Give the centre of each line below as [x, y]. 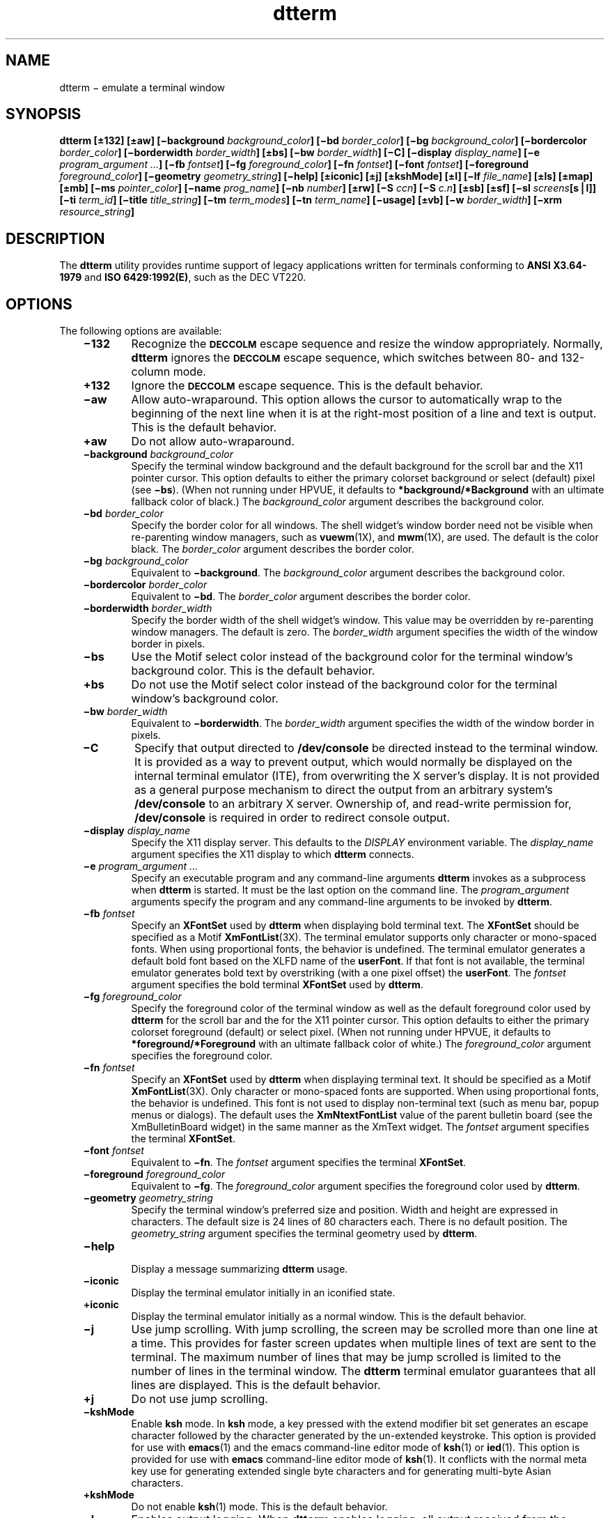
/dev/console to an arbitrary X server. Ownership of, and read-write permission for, [353, 804]
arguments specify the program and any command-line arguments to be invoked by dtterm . [342, 902]
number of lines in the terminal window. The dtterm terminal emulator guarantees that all [363, 1371]
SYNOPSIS [44, 114]
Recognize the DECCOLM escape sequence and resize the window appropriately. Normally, [367, 344]
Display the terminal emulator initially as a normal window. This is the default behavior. [329, 1317]
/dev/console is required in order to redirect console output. [292, 818]
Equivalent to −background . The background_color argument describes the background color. [348, 573]
